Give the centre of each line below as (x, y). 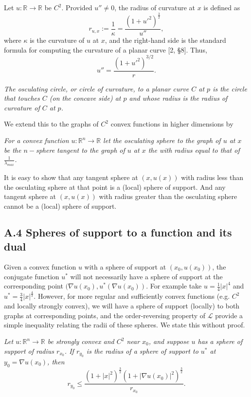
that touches (22, 98)
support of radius (29, 351)
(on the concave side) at (85, 98)
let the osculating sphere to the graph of (162, 140)
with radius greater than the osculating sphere (168, 196)
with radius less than (212, 177)
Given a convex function (40, 267)
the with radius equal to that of (194, 150)
